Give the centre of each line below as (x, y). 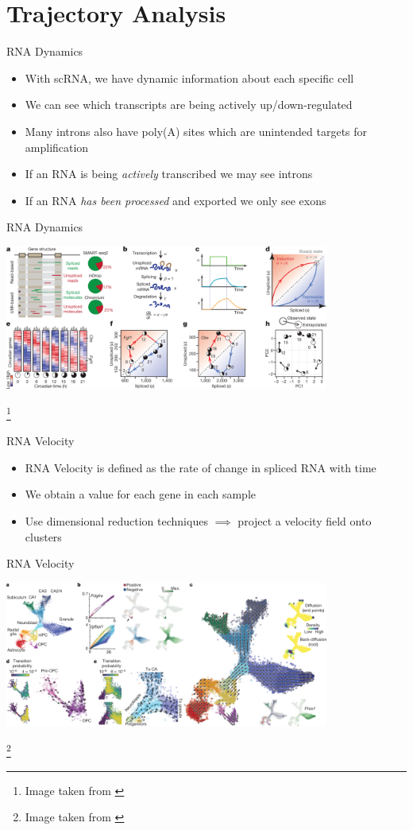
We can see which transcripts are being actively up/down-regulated (189, 105)
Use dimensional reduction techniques (116, 521)
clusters (43, 536)
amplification (57, 147)
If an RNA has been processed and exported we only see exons (176, 200)
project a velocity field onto (305, 521)
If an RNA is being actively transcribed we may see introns (169, 174)
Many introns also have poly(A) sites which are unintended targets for (196, 131)
